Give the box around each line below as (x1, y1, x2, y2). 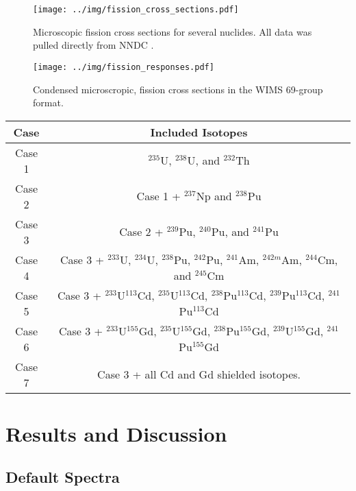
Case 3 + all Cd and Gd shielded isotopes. (97, 366, 301, 383)
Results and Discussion (5, 419, 227, 447)
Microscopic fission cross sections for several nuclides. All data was (33, 24, 312, 38)
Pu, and (211, 224, 250, 240)
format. (33, 95, 64, 110)
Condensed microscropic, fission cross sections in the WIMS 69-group (33, 82, 323, 96)
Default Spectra (5, 466, 120, 488)
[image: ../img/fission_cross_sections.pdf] (33, 5, 239, 14)
